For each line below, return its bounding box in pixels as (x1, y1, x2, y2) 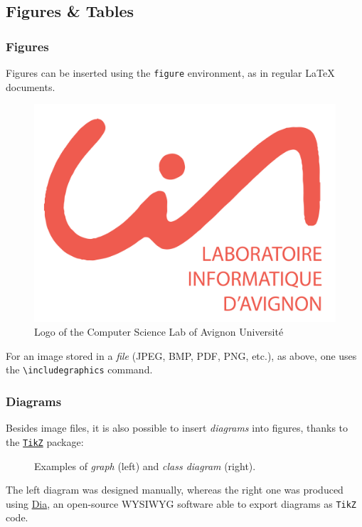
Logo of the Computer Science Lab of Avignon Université (34, 324, 284, 339)
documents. (6, 79, 55, 94)
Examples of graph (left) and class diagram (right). (34, 458, 256, 473)
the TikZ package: (6, 434, 84, 449)
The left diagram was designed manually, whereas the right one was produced (6, 482, 344, 497)
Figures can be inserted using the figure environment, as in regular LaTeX (6, 65, 335, 80)
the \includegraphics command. (6, 362, 153, 377)
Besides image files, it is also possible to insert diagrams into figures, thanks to (6, 420, 348, 435)
